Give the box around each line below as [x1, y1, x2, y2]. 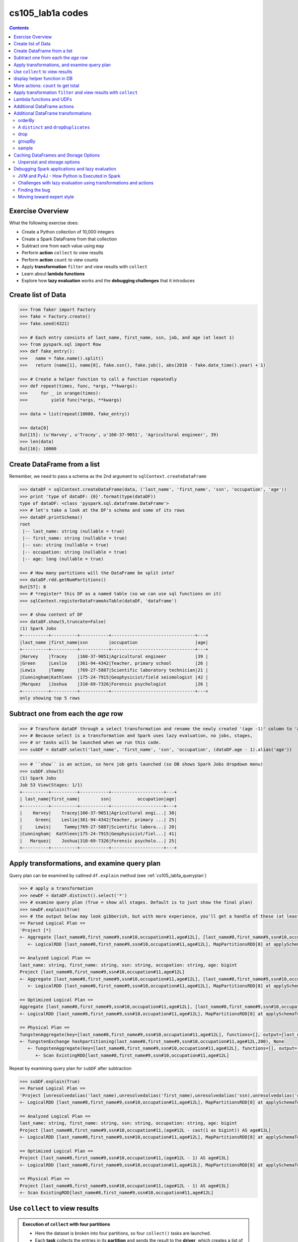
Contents [9, 25, 29, 31]
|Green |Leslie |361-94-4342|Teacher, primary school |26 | [19, 661, 209, 666]
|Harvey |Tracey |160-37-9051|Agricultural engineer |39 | [19, 653, 209, 659]
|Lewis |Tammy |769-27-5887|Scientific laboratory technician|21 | [19, 667, 209, 673]
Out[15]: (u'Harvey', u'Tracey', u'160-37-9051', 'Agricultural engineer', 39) [19, 432, 219, 437]
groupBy [18, 138, 36, 144]
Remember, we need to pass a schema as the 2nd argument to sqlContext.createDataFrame [9, 473, 207, 479]
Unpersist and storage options [18, 159, 80, 165]
